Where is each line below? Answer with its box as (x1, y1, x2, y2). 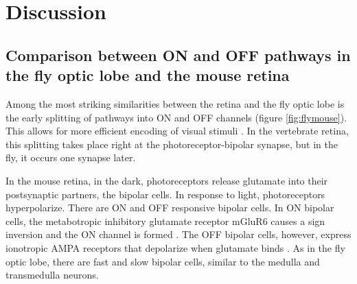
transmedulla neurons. (5, 268, 99, 282)
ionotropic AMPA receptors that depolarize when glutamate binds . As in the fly (5, 240, 345, 255)
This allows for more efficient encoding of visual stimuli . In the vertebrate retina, (5, 123, 349, 138)
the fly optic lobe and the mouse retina (5, 64, 290, 86)
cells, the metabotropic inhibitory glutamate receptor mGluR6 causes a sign (5, 213, 325, 228)
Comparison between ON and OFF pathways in (5, 44, 351, 65)
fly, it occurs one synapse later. (5, 150, 136, 165)
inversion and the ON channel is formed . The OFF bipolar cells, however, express (5, 227, 352, 241)
